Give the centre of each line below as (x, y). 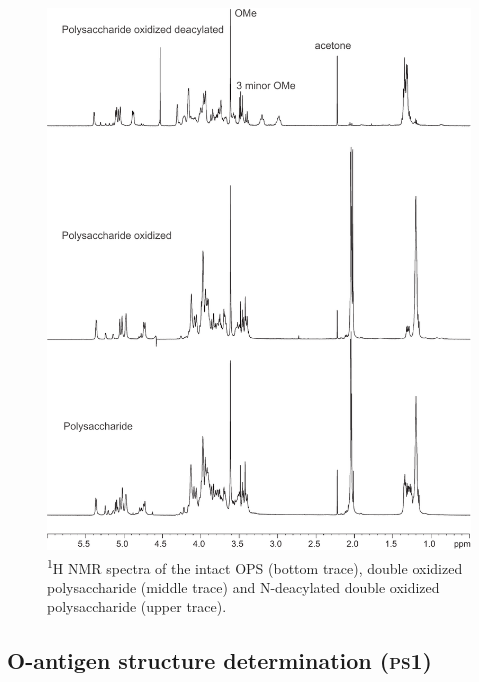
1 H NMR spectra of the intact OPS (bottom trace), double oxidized (255, 566)
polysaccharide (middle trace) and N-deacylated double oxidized (243, 586)
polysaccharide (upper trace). (137, 606)
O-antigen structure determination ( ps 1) (219, 660)
